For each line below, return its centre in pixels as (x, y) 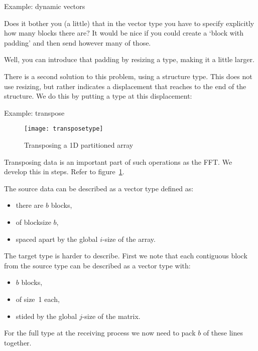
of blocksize (33, 222)
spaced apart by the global (57, 239)
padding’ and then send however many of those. (78, 42)
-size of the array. (129, 239)
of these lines (223, 333)
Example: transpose (34, 112)
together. (18, 342)
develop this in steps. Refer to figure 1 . (64, 171)
